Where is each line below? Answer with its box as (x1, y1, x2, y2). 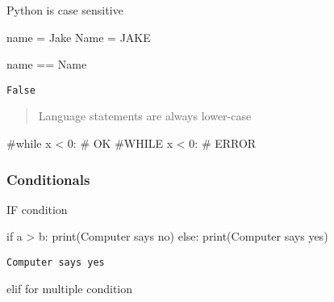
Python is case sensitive (6, 2, 123, 18)
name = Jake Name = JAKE (6, 28, 151, 45)
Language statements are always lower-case (38, 107, 252, 124)
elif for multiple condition (6, 279, 133, 296)
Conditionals (6, 169, 90, 189)
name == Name (6, 56, 87, 73)
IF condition (6, 200, 68, 217)
